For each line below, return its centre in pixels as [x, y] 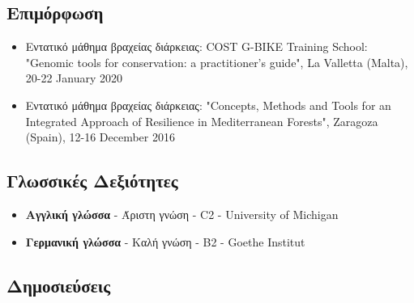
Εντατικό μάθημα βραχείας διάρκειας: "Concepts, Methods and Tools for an [208, 105]
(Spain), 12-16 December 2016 [100, 137]
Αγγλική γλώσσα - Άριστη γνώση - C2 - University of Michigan [182, 214]
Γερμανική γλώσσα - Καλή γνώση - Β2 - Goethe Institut [165, 241]
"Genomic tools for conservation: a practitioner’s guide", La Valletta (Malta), [217, 62]
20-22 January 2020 [74, 78]
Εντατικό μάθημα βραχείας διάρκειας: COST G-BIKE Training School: [196, 46]
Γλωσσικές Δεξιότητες [92, 181]
